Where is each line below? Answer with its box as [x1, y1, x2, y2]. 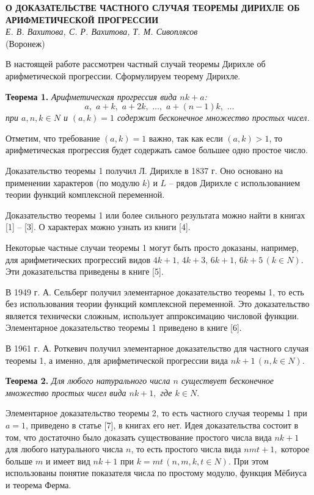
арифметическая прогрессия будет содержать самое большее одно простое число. [5, 143, 308, 156]
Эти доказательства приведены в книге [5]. [5, 265, 164, 278]
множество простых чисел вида [5, 386, 126, 399]
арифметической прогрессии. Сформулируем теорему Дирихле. [5, 69, 241, 82]
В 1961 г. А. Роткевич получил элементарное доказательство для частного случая [5, 342, 309, 355]
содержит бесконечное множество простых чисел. [117, 111, 310, 124]
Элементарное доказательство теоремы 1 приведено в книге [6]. [5, 321, 242, 334]
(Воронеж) [5, 37, 45, 49]
